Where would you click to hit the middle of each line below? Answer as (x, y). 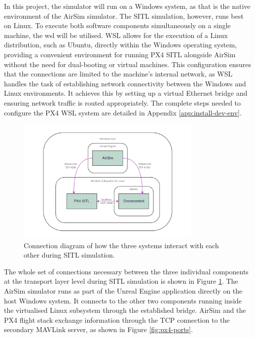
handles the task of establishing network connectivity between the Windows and (125, 83)
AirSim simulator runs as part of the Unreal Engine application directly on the (123, 290)
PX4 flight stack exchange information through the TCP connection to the (117, 319)
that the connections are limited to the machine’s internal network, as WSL (118, 74)
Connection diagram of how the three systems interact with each (121, 245)
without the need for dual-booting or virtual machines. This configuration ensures (128, 64)
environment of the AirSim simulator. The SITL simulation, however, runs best (124, 16)
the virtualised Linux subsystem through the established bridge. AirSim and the (125, 310)
